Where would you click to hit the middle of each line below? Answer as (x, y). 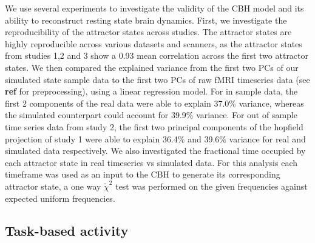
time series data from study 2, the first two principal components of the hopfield (154, 126)
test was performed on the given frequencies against (212, 186)
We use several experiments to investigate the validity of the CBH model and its (154, 8)
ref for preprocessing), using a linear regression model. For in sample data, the (151, 91)
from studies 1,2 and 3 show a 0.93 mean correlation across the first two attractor (157, 55)
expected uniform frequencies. (60, 198)
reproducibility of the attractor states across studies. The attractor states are (148, 32)
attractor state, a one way (53, 186)
